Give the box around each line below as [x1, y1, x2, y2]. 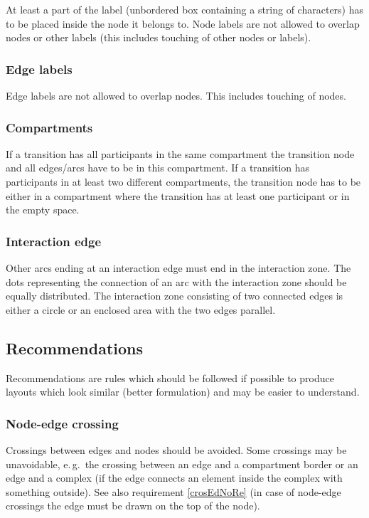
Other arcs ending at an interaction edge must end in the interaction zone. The [6, 260, 351, 275]
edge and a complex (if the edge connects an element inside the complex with [6, 470, 343, 485]
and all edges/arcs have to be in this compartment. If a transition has [6, 160, 310, 175]
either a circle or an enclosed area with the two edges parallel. [6, 302, 276, 317]
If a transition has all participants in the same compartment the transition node [6, 146, 355, 161]
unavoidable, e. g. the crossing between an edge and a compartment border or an [6, 456, 358, 471]
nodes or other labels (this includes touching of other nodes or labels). [6, 30, 311, 45]
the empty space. [6, 202, 80, 217]
